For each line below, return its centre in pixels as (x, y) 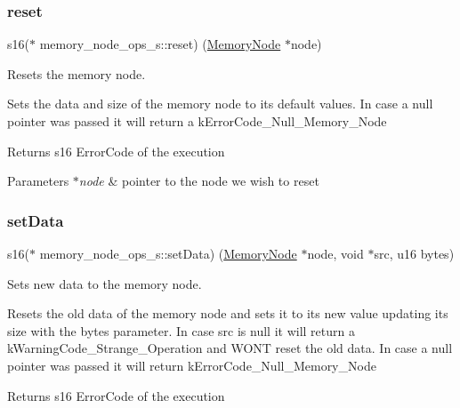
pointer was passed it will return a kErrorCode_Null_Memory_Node (197, 121)
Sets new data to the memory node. (105, 283)
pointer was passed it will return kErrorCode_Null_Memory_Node (192, 365)
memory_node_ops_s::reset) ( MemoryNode (160, 44)
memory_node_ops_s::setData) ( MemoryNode (168, 253)
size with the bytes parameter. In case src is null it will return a (181, 330)
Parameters (38, 181)
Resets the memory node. (77, 73)
